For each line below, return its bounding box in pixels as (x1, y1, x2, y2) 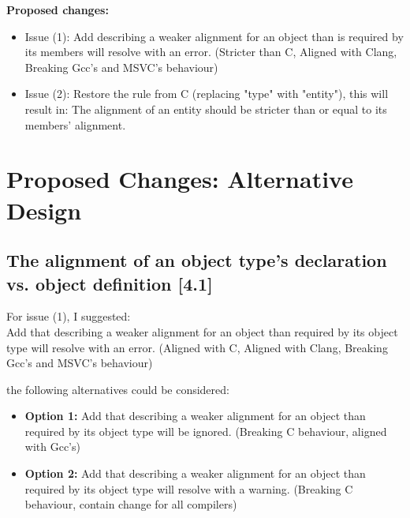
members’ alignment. (24, 116, 126, 133)
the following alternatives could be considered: (6, 381, 229, 397)
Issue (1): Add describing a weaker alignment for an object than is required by (24, 28, 404, 44)
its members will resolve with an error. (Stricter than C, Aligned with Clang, (24, 43, 397, 60)
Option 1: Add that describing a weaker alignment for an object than (24, 407, 366, 424)
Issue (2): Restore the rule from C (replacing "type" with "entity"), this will (24, 85, 389, 102)
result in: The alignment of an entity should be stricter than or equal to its (24, 100, 387, 117)
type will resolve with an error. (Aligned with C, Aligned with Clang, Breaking (6, 339, 388, 355)
